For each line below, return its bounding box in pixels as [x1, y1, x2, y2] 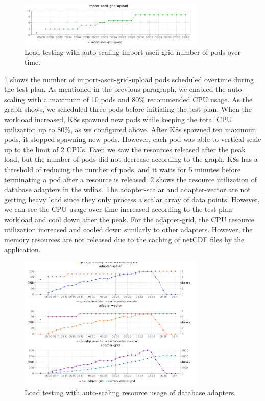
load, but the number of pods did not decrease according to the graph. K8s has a [4, 154, 258, 164]
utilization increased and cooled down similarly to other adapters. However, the [4, 224, 253, 234]
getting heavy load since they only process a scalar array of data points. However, [4, 194, 260, 204]
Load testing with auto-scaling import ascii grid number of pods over [25, 46, 241, 57]
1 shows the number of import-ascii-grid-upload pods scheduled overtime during [4, 74, 254, 84]
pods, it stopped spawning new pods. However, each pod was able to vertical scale [4, 134, 261, 145]
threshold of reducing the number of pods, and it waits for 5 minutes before [4, 163, 241, 174]
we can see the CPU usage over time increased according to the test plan [4, 204, 232, 215]
